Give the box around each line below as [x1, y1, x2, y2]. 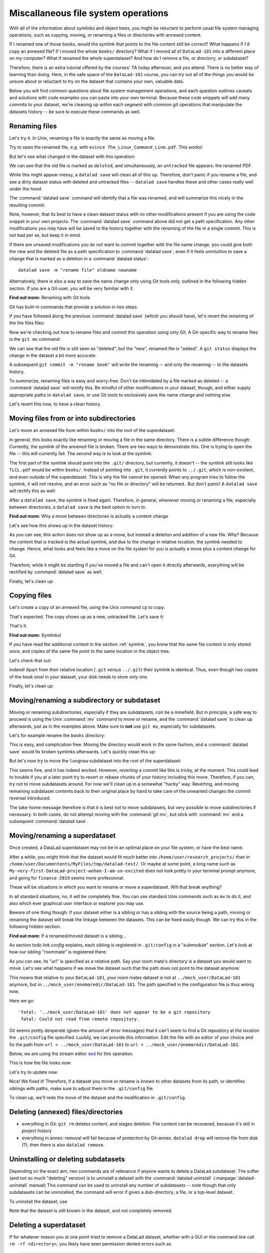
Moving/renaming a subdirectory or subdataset [9, 696, 160, 704]
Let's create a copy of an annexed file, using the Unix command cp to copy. [9, 604, 165, 610]
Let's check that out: [9, 657, 52, 664]
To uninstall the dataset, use [9, 1198, 67, 1204]
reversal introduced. [9, 795, 51, 801]
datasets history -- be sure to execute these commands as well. [9, 108, 141, 115]
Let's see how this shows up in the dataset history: [9, 522, 114, 528]
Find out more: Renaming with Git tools [9, 295, 90, 301]
